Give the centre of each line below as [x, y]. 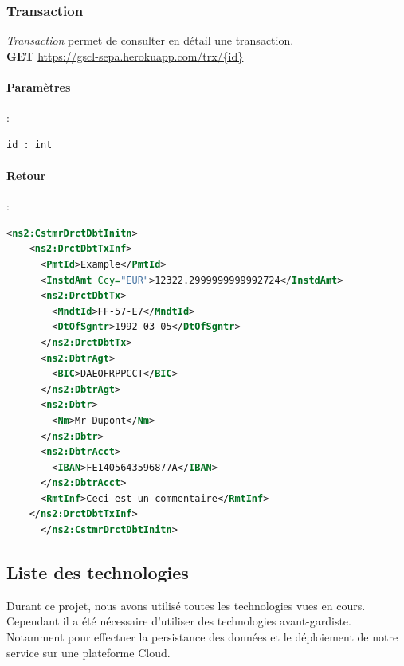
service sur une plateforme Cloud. [88, 652]
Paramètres [39, 87]
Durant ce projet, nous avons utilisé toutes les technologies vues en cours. [186, 605]
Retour [26, 175]
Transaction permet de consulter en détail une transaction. [150, 40]
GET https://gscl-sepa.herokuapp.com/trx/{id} [125, 55]
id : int [29, 145]
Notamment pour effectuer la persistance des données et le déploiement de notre [202, 637]
